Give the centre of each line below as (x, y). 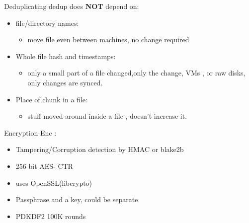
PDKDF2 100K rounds (51, 216)
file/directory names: (47, 23)
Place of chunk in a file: (51, 99)
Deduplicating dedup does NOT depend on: (72, 6)
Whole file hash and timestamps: (66, 56)
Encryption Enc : (30, 132)
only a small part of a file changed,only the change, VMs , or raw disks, (136, 73)
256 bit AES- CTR (44, 166)
